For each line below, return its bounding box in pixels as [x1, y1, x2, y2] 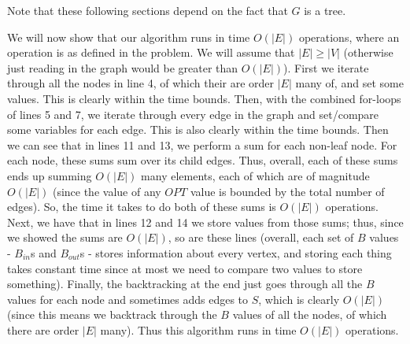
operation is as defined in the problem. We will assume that [7, 44, 295, 61]
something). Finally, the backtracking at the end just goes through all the [7, 276, 363, 292]
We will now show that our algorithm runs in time [7, 28, 250, 45]
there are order [7, 321, 79, 338]
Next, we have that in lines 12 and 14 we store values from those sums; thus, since [7, 213, 404, 230]
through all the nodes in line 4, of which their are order [7, 75, 275, 91]
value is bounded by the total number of [190, 183, 385, 199]
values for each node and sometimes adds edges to [7, 290, 249, 307]
